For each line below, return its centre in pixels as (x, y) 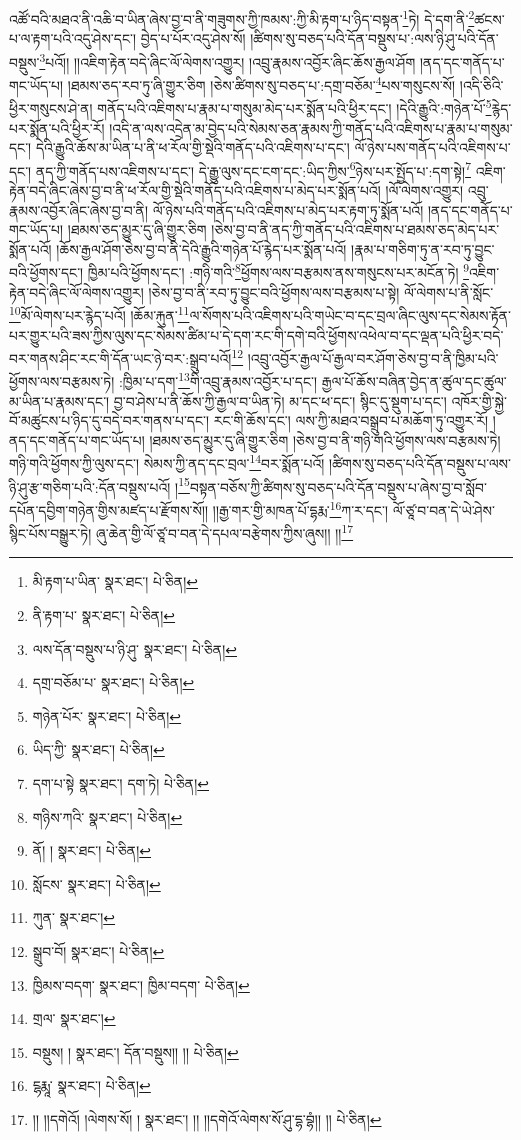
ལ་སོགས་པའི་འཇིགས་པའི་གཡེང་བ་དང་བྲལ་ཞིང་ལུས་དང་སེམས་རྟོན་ (350, 314)
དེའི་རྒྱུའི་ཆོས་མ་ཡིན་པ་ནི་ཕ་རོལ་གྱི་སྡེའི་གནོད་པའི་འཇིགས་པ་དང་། (192, 147)
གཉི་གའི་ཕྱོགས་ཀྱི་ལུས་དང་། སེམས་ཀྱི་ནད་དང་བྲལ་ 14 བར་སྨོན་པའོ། (167, 462)
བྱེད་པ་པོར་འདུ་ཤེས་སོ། (193, 38)
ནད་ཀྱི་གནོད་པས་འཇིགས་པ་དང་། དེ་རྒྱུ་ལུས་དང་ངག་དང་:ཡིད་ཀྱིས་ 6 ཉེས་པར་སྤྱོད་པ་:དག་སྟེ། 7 (253, 169)
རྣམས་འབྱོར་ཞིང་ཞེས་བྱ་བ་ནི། (79, 209)
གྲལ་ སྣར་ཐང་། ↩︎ (74, 1018)
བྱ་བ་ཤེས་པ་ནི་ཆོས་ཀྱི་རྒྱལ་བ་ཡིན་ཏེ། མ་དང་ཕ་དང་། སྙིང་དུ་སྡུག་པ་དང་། (280, 400)
